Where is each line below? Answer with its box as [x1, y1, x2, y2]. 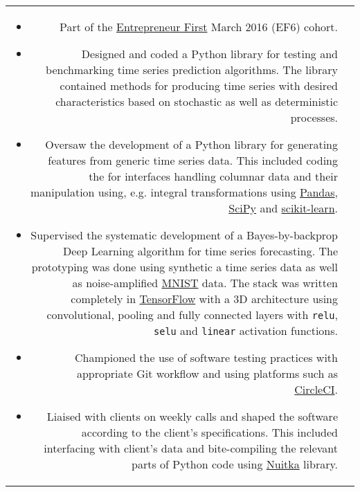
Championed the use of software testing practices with [75, 349, 338, 365]
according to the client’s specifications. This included [81, 424, 338, 440]
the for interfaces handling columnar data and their [89, 168, 338, 184]
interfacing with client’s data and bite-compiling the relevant [44, 440, 338, 456]
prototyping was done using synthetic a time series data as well [31, 259, 338, 275]
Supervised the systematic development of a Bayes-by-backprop [30, 227, 338, 243]
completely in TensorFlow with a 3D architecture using [71, 291, 338, 307]
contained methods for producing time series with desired [60, 78, 338, 93]
